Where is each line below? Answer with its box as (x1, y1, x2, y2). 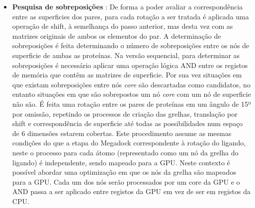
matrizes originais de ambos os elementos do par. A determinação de (12, 30, 221, 41)
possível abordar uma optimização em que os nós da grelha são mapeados (12, 167, 236, 177)
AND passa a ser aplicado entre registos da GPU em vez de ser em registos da (12, 186, 251, 197)
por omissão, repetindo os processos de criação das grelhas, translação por (12, 108, 238, 119)
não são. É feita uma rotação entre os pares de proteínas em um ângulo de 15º (12, 98, 251, 109)
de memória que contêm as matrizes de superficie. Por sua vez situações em (12, 69, 242, 80)
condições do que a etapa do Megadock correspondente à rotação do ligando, (12, 138, 246, 148)
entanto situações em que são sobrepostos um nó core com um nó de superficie (12, 89, 251, 99)
